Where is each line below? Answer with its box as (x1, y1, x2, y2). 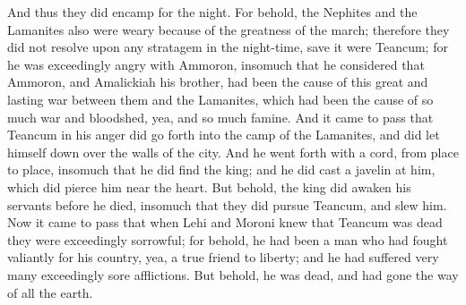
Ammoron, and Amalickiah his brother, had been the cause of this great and (7, 72, 428, 91)
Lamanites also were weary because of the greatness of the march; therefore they (7, 20, 450, 38)
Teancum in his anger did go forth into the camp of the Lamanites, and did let (7, 125, 440, 144)
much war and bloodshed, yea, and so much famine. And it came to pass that (7, 107, 434, 126)
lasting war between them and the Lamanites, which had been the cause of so (7, 89, 434, 108)
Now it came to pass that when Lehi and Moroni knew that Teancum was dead (7, 213, 443, 232)
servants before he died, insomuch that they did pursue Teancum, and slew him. (7, 195, 447, 214)
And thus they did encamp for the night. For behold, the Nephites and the (7, 3, 418, 21)
